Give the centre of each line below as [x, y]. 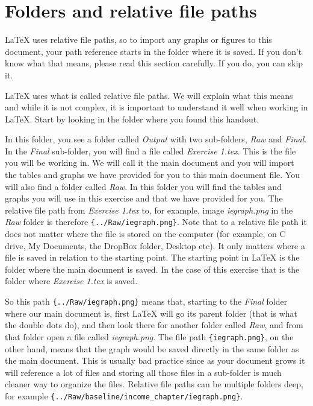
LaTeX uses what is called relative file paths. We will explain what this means [149, 95]
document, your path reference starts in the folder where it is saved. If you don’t [153, 51]
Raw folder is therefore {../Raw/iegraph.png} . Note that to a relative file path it [156, 222]
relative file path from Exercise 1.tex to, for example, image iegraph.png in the [149, 210]
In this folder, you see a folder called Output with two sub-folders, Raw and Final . [156, 139]
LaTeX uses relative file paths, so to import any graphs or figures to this [138, 40]
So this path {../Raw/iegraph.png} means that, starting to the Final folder [146, 301]
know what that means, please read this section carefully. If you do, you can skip [154, 63]
